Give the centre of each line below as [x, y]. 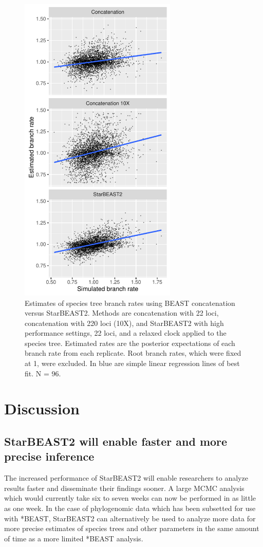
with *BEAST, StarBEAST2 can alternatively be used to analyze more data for [130, 518]
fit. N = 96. [43, 373]
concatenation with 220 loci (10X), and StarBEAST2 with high [124, 323]
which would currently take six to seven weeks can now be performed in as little [130, 498]
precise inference [49, 456]
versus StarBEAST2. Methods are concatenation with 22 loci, [122, 313]
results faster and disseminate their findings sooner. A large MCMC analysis [124, 488]
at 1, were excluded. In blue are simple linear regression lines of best [132, 363]
